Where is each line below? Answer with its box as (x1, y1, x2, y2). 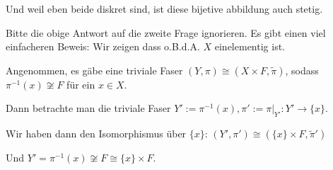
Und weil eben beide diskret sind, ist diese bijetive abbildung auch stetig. (6, 1, 323, 16)
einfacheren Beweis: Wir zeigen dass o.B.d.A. (6, 39, 200, 54)
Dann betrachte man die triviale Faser (6, 101, 171, 115)
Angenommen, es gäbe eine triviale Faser (6, 62, 183, 77)
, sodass (285, 62, 319, 77)
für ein (66, 76, 95, 91)
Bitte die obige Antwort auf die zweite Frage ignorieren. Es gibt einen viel (6, 25, 326, 40)
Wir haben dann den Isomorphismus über (6, 126, 187, 141)
